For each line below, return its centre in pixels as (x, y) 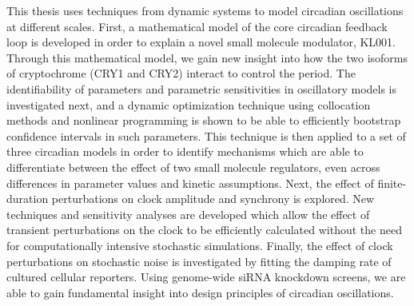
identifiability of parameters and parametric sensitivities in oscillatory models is (202, 88)
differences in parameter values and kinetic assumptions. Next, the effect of (190, 183)
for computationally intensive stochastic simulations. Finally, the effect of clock (200, 245)
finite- (392, 183)
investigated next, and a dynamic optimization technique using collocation (189, 104)
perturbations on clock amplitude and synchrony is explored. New (213, 199)
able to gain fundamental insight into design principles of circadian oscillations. (200, 292)
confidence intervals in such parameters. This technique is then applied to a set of (206, 135)
